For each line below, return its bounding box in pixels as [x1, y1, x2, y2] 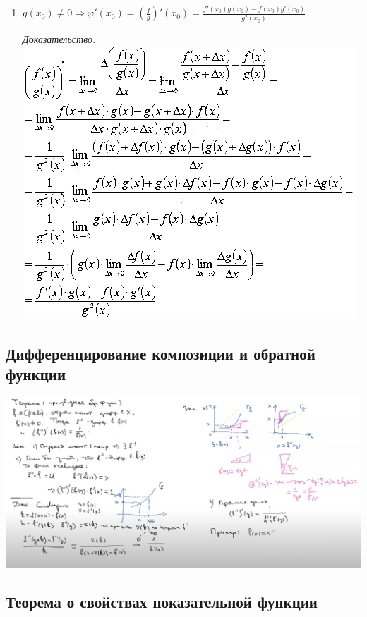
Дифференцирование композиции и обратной [6, 342, 315, 364]
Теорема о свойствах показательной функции [6, 590, 318, 612]
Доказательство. [22, 32, 96, 47]
